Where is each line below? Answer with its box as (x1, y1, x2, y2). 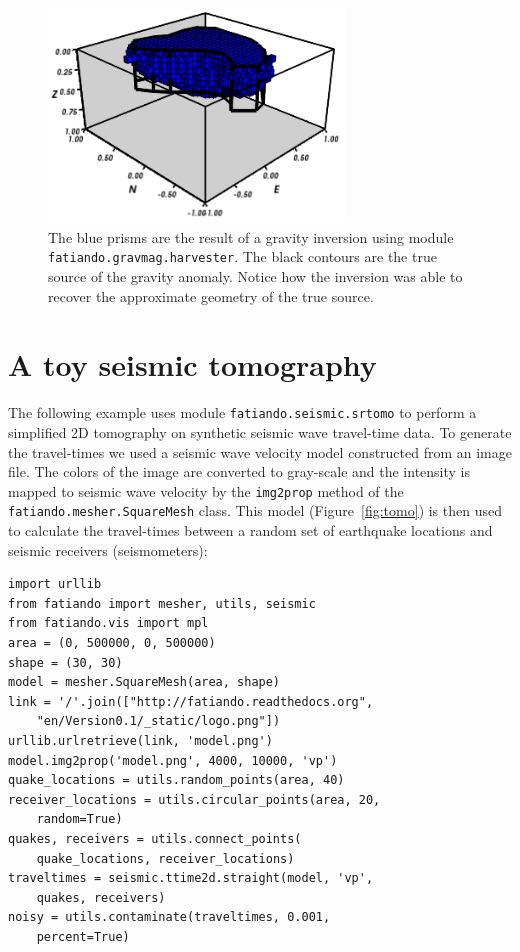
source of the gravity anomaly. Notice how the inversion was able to (48, 266, 463, 286)
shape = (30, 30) (8, 655, 123, 670)
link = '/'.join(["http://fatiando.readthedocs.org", (8, 694, 374, 709)
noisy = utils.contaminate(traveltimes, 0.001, (8, 910, 331, 925)
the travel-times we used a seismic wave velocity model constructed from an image (8, 441, 512, 462)
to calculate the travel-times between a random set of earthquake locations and (8, 520, 493, 541)
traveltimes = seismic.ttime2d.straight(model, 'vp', (8, 871, 374, 886)
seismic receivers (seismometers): (8, 539, 208, 560)
